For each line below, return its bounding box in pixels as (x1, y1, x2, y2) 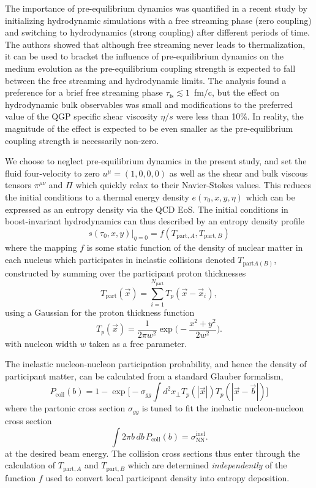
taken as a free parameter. (89, 337, 187, 349)
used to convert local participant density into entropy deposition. (45, 471, 290, 484)
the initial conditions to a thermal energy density (5, 190, 189, 203)
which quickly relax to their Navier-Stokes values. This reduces (75, 178, 312, 191)
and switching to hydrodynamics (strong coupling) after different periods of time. (5, 26, 310, 39)
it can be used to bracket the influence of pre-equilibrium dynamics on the (5, 50, 284, 63)
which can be (246, 190, 295, 203)
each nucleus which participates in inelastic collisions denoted (5, 253, 235, 266)
